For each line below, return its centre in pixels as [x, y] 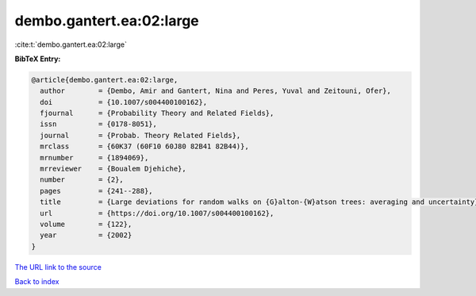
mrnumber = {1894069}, [94, 158]
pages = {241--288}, [97, 191]
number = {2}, [82, 180]
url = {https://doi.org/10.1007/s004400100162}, [157, 213]
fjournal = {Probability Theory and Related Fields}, [157, 113]
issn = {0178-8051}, [99, 124]
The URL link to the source [58, 267]
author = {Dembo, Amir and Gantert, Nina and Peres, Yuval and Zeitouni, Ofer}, [216, 91]
